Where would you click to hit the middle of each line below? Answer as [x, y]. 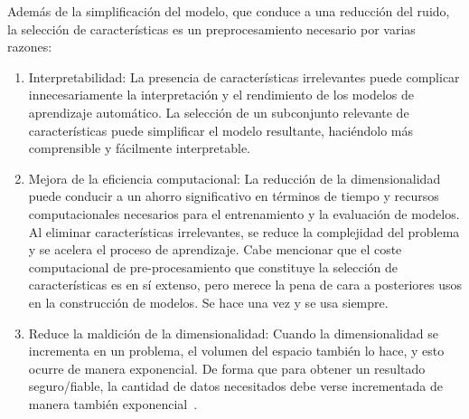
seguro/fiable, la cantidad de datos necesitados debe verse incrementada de [235, 386]
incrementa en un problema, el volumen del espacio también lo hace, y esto [236, 351]
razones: [30, 47]
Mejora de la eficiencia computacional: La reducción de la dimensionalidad [234, 178]
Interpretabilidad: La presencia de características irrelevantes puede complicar [244, 76]
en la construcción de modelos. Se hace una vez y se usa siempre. [208, 302]
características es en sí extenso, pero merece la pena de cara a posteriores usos [245, 285]
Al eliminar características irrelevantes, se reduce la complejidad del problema [244, 231]
